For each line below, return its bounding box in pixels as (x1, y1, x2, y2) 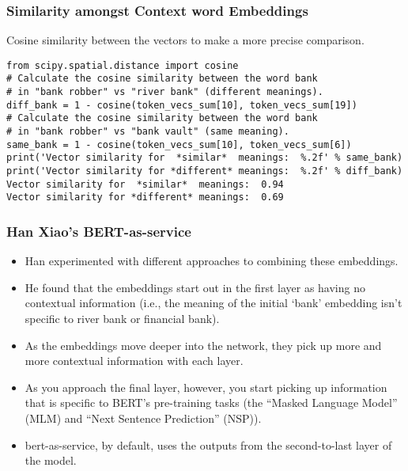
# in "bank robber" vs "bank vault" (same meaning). (6, 126, 289, 138)
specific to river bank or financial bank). (25, 310, 220, 327)
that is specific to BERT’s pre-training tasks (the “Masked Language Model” (25, 394, 398, 411)
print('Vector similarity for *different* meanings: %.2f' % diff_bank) (6, 165, 403, 177)
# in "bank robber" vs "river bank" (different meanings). (6, 86, 323, 98)
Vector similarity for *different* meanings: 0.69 (6, 192, 284, 203)
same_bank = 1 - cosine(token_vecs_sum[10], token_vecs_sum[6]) (6, 139, 352, 150)
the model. (25, 452, 77, 469)
